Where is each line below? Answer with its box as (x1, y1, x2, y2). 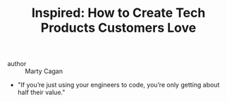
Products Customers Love (40, 20, 197, 36)
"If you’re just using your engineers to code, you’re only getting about (17, 81, 220, 89)
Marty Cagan (25, 67, 63, 75)
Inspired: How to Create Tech (31, 5, 206, 21)
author (7, 60, 27, 68)
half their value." (17, 88, 66, 96)
